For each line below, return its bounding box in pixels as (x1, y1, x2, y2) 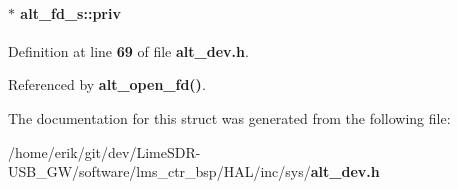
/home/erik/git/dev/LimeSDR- (8, 141, 201, 162)
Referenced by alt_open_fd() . (8, 74, 206, 95)
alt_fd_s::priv (20, 2, 121, 23)
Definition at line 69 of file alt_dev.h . (8, 40, 249, 61)
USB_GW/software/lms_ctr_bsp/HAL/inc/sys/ (8, 161, 311, 182)
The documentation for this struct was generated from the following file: (8, 107, 451, 128)
